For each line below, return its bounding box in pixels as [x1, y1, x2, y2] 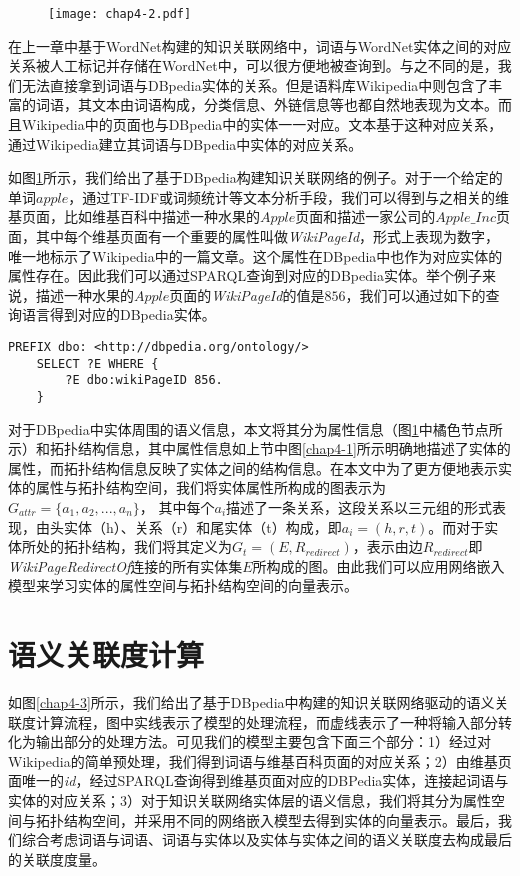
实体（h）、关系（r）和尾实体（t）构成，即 [63, 516, 342, 537]
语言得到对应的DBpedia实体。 [21, 304, 216, 325]
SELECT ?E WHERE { [36, 356, 159, 371]
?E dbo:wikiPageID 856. [65, 373, 223, 388]
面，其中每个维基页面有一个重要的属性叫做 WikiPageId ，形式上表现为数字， [8, 226, 500, 246]
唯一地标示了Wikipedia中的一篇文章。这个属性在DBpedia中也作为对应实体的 [8, 245, 503, 266]
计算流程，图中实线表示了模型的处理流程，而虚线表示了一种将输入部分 [35, 711, 498, 732]
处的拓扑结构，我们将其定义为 [35, 536, 232, 557]
